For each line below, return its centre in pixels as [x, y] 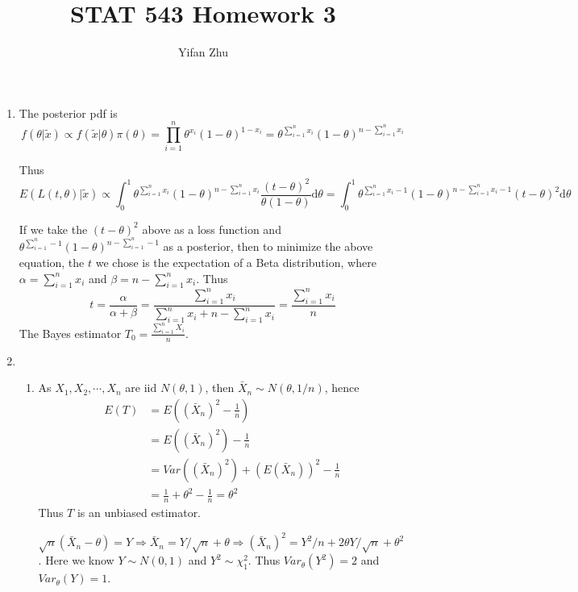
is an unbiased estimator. [139, 513]
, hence [342, 388]
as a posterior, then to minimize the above [268, 246]
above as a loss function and [212, 229]
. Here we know [76, 560]
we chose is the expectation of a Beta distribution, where [236, 263]
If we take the [53, 229]
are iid [141, 388]
